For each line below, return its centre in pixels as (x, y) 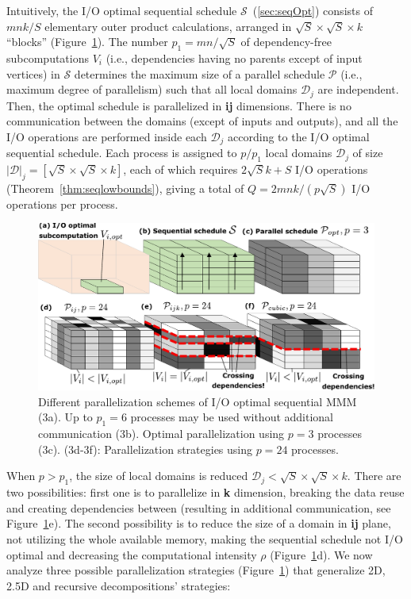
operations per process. (62, 204)
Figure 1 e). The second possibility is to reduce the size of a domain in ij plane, (199, 523)
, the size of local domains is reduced (159, 476)
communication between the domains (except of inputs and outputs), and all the (202, 121)
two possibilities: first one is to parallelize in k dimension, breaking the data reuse (205, 492)
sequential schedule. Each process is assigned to (122, 153)
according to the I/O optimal (299, 136)
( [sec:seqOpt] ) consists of (313, 10)
